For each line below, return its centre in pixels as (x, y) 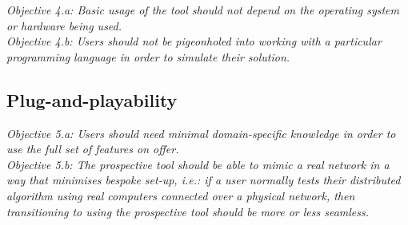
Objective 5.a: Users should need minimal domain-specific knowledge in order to (201, 133)
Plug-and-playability (92, 99)
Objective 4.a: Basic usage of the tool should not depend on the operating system (203, 10)
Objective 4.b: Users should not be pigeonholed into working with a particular (194, 41)
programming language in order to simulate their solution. (148, 56)
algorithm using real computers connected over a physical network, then (181, 195)
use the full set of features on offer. (93, 149)
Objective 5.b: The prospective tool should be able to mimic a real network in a (198, 164)
